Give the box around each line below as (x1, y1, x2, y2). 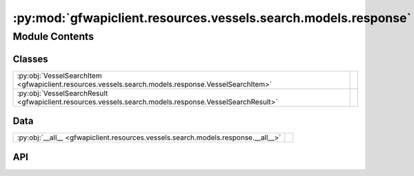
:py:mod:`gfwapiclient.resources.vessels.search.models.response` (12, 10, 412, 25)
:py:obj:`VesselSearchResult (17, 88, 108, 98)
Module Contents (12, 30, 95, 43)
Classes (12, 53, 48, 65)
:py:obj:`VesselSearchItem (17, 71, 103, 80)
